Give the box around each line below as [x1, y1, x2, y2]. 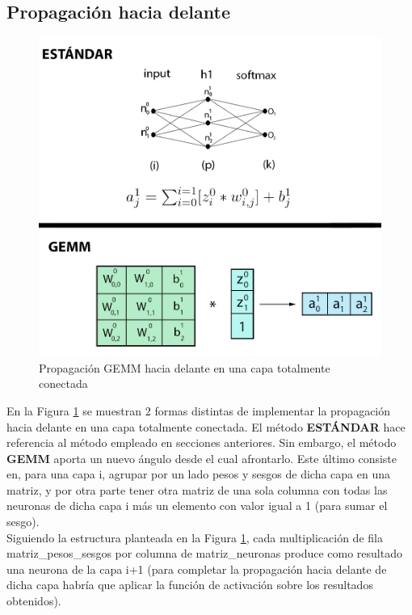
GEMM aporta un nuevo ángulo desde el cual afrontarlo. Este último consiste [6, 449, 397, 466]
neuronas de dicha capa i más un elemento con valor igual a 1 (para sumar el [6, 497, 388, 514]
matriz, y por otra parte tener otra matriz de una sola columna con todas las [6, 481, 388, 498]
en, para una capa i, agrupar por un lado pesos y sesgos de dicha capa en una [6, 465, 390, 482]
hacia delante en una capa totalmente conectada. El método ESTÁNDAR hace [6, 418, 406, 435]
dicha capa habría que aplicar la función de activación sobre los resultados [6, 576, 373, 593]
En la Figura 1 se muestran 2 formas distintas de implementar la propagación [6, 402, 391, 419]
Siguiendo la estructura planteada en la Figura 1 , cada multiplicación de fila [6, 529, 383, 545]
